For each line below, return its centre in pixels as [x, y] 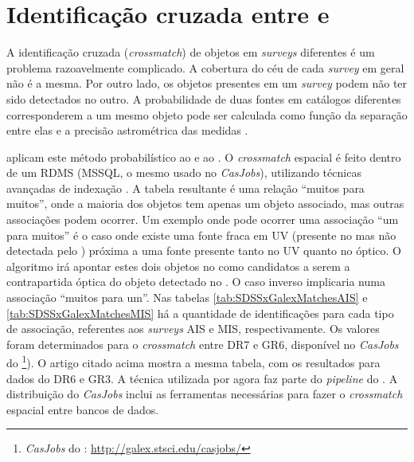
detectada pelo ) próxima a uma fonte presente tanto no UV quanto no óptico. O [204, 251]
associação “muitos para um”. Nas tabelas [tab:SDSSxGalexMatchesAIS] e [187, 298]
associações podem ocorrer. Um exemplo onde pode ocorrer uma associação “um [203, 219]
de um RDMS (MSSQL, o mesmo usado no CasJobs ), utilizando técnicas [184, 172]
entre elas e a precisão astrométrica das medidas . [127, 130]
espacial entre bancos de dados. [83, 409]
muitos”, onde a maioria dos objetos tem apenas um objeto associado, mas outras [205, 204]
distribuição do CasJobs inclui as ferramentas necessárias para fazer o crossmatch [205, 394]
